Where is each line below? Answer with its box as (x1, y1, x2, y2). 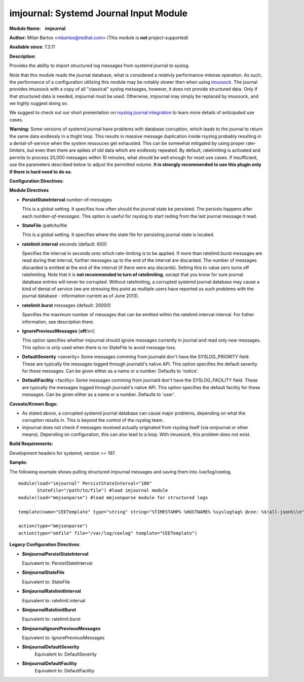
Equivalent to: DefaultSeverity (34, 651, 97, 657)
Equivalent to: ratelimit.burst (22, 616, 81, 622)
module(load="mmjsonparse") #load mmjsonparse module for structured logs (18, 495, 208, 500)
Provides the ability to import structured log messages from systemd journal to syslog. (9, 62, 190, 69)
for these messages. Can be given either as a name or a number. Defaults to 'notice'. (22, 368, 199, 374)
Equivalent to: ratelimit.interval (22, 597, 86, 603)
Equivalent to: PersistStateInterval (22, 560, 93, 566)
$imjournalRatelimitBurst (22, 606, 76, 612)
